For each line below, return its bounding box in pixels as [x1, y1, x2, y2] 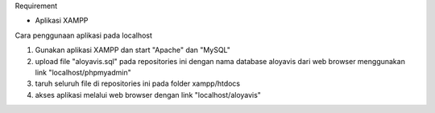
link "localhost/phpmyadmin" [35, 67, 132, 77]
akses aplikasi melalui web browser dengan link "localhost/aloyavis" [35, 90, 262, 99]
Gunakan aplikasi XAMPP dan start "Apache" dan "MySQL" [35, 45, 231, 55]
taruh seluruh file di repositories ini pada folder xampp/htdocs [35, 79, 241, 88]
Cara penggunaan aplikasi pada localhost [14, 30, 153, 40]
